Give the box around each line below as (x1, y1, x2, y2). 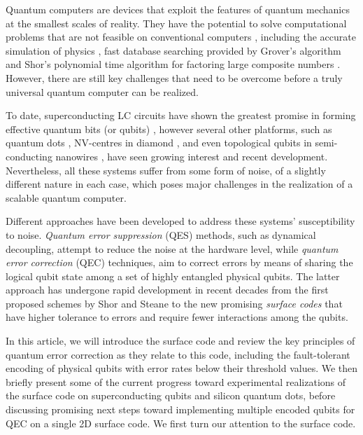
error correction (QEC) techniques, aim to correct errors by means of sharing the (6, 255, 353, 270)
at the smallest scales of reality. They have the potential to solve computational (6, 15, 347, 30)
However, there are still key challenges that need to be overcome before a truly (6, 70, 343, 85)
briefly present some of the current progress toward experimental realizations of (6, 374, 346, 389)
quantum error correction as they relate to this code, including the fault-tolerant (6, 347, 350, 361)
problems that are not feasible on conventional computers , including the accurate (6, 29, 356, 44)
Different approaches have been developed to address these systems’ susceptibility (6, 214, 355, 228)
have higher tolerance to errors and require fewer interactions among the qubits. (6, 310, 348, 324)
